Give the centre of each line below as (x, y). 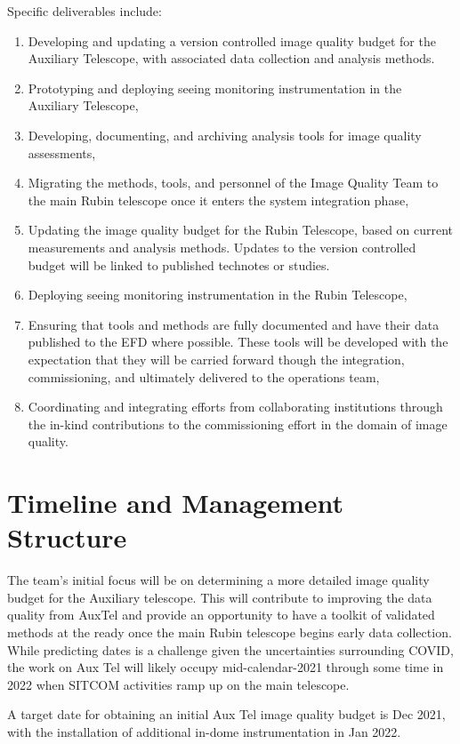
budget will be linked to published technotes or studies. (179, 264)
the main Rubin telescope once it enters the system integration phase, (218, 200)
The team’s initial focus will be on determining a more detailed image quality (218, 580)
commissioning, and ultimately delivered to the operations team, (204, 376)
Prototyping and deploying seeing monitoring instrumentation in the (215, 88)
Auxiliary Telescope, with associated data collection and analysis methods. (231, 58)
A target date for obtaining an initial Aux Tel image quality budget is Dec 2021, (226, 714)
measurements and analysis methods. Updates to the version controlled (222, 247)
